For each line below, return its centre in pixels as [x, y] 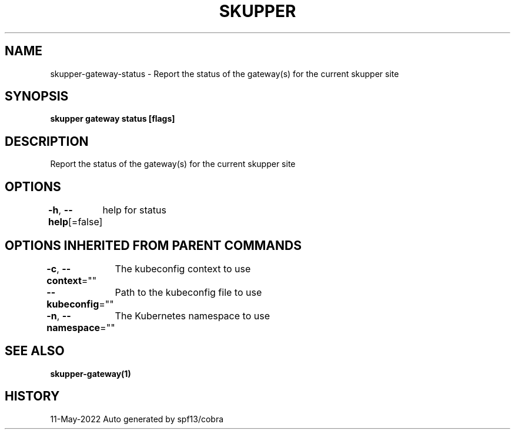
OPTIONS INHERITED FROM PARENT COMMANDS [153, 245]
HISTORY [32, 396]
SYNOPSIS [37, 96]
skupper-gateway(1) [91, 373]
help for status [134, 210]
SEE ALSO [35, 351]
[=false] [86, 222]
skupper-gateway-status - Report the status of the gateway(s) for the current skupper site [225, 74]
